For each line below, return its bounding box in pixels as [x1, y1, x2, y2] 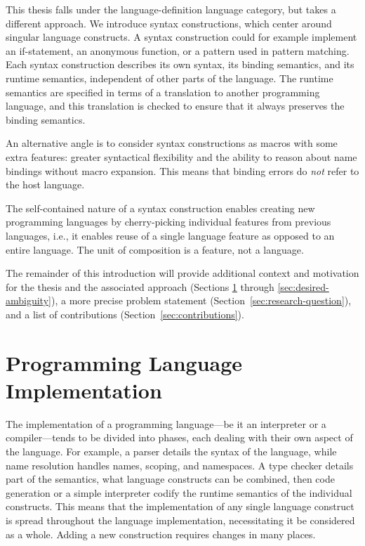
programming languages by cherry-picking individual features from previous [6, 214, 331, 229]
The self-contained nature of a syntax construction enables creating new [6, 200, 315, 215]
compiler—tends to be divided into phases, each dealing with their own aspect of [6, 430, 353, 445]
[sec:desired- [277, 279, 329, 294]
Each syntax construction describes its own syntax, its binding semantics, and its [6, 57, 354, 72]
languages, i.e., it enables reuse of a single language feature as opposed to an [6, 228, 335, 242]
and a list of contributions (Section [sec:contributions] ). [6, 306, 244, 321]
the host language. [6, 177, 85, 192]
